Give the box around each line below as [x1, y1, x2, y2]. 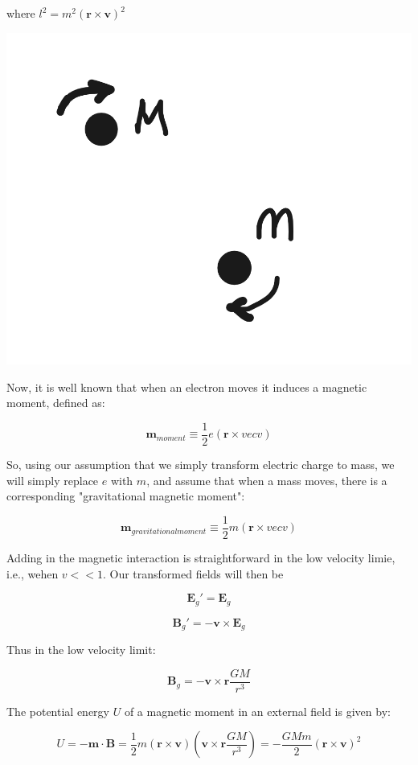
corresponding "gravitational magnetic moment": [6, 487, 245, 504]
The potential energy [6, 702, 109, 719]
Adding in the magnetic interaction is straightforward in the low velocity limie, [6, 549, 395, 566]
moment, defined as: [6, 394, 105, 411]
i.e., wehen [6, 565, 59, 582]
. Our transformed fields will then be [102, 565, 284, 582]
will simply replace [6, 471, 99, 488]
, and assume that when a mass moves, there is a [146, 471, 387, 488]
